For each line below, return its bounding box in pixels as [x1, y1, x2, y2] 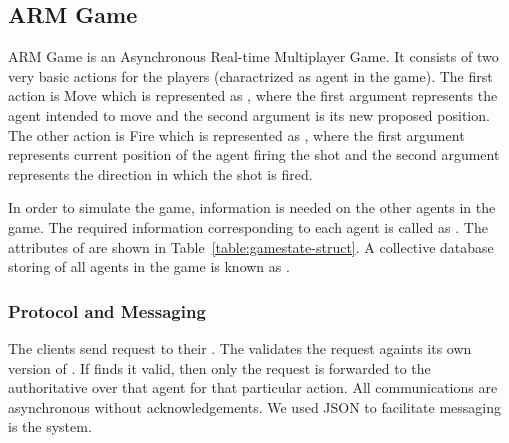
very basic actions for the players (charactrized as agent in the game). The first [8, 65, 493, 86]
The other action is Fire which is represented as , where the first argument [8, 124, 465, 145]
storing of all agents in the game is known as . [8, 256, 290, 277]
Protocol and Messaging [8, 298, 206, 323]
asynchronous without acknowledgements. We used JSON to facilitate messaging [8, 396, 502, 417]
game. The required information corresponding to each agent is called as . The [8, 216, 488, 237]
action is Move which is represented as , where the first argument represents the [8, 85, 498, 106]
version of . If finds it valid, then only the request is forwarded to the [8, 357, 431, 378]
